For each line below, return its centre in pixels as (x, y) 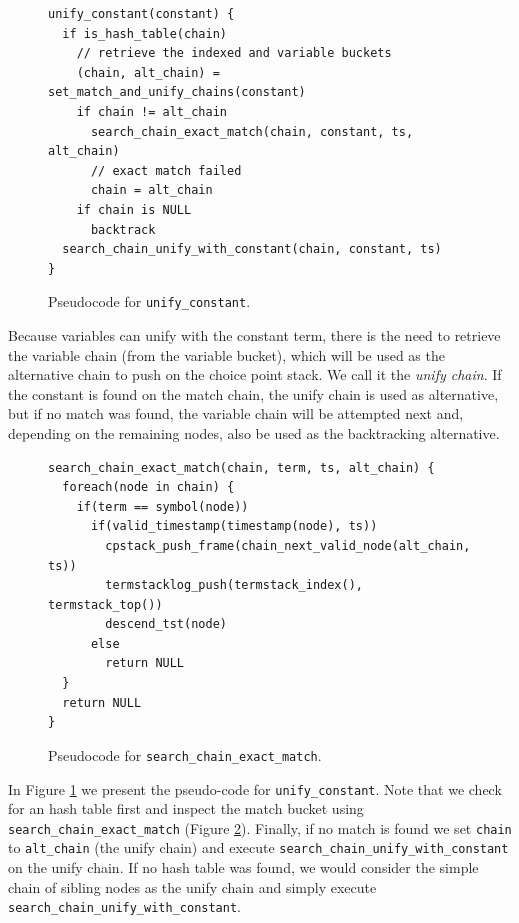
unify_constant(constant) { (141, 14)
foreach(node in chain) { (148, 487)
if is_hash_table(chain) (144, 33)
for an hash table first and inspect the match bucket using (186, 808)
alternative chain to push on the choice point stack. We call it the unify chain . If (255, 374)
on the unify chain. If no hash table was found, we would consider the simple (243, 867)
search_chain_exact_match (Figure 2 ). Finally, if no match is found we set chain (260, 827)
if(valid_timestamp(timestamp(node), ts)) (234, 526)
